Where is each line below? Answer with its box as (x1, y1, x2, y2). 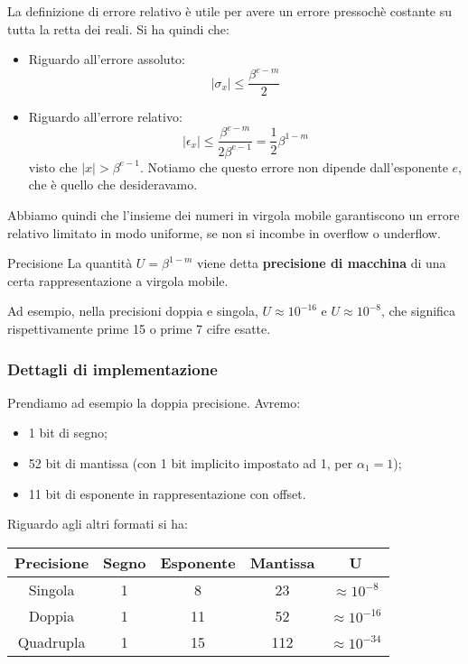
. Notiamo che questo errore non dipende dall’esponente (139, 157, 448, 176)
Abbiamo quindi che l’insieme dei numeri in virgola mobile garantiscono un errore (7, 206, 460, 225)
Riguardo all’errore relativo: (28, 107, 183, 126)
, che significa (380, 301, 456, 320)
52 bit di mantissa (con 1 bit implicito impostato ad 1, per (28, 454, 353, 472)
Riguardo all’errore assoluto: (28, 50, 185, 69)
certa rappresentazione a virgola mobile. (7, 271, 229, 290)
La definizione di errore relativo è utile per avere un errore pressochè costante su (7, 2, 453, 20)
